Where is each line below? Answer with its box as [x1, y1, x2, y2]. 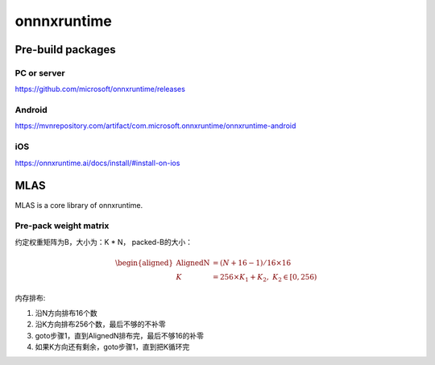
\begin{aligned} [115, 258, 173, 268]
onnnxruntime [14, 12, 113, 30]
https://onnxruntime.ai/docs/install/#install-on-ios [14, 158, 180, 168]
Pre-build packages [14, 43, 116, 56]
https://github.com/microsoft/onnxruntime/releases [14, 85, 185, 94]
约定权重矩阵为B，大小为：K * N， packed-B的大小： [14, 237, 193, 247]
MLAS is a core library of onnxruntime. [14, 200, 143, 209]
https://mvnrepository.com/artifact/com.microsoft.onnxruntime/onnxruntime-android [14, 121, 296, 131]
